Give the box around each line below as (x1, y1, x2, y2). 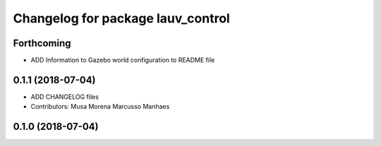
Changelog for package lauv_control (13, 11, 231, 26)
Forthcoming (13, 37, 71, 49)
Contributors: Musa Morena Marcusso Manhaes (30, 102, 170, 111)
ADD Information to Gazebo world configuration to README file (30, 56, 215, 65)
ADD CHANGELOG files (30, 92, 99, 101)
